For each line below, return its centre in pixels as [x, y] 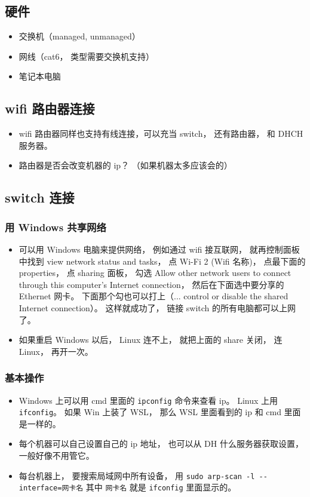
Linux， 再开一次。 [56, 351]
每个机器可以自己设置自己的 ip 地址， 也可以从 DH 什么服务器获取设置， [161, 444]
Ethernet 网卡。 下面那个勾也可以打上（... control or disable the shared [154, 296]
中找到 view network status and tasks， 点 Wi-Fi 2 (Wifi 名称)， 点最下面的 [162, 261]
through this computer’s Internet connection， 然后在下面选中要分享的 [151, 284]
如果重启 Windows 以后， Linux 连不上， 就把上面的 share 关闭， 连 [151, 340]
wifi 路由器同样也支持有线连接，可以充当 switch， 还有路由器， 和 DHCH [161, 134]
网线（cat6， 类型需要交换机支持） [87, 56]
